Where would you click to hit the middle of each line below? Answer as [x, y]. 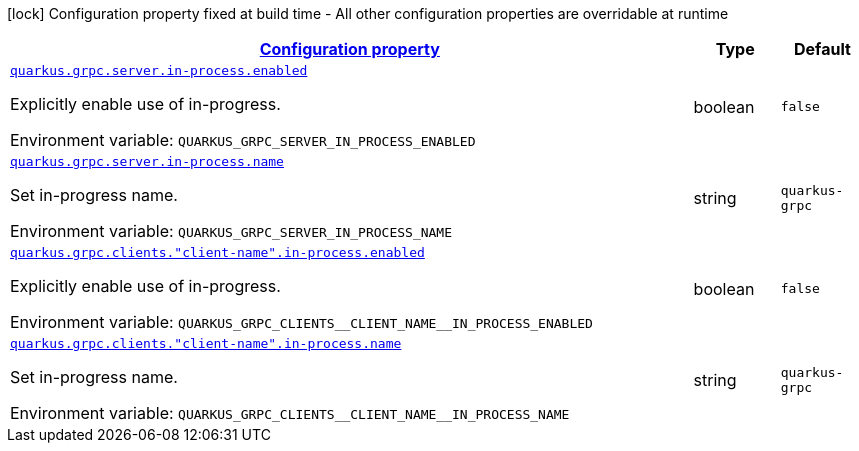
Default [822, 49]
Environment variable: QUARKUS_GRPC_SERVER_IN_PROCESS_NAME [231, 231]
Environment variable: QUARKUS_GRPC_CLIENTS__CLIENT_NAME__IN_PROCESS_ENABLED [301, 322]
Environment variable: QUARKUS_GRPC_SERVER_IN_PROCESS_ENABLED [243, 140]
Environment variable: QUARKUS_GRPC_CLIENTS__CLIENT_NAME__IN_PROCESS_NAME [290, 413]
